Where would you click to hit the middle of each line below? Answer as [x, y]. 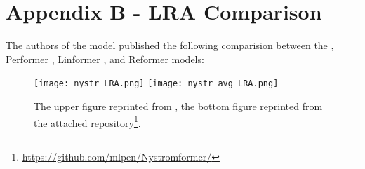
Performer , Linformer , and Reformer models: [105, 59]
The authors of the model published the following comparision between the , [170, 45]
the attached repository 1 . [87, 121]
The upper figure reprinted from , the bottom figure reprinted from [178, 106]
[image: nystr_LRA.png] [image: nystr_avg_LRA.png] [156, 84]
